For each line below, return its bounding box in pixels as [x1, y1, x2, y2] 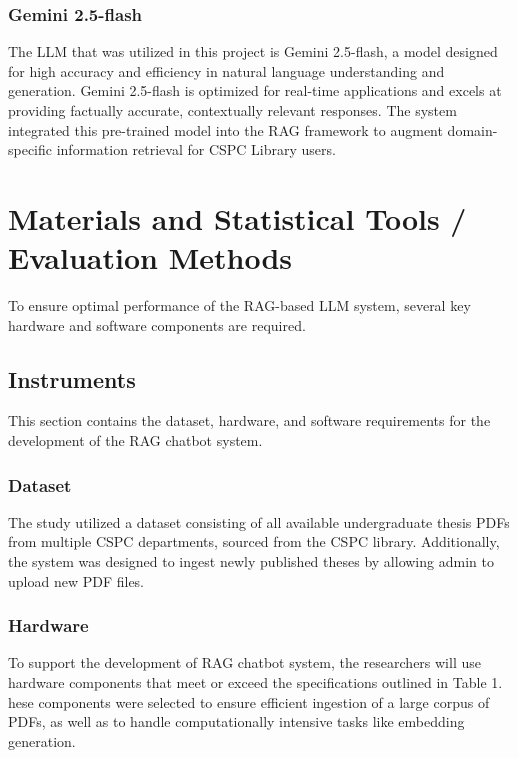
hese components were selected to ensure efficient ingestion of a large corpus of [8, 691, 490, 712]
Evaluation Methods [8, 237, 293, 278]
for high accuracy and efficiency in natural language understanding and [8, 60, 445, 81]
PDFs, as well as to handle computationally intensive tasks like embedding [8, 711, 465, 732]
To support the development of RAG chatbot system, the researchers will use [8, 652, 481, 673]
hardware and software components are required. [8, 314, 306, 335]
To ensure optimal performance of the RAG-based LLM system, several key [8, 295, 471, 316]
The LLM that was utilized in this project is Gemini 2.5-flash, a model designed [8, 41, 498, 62]
